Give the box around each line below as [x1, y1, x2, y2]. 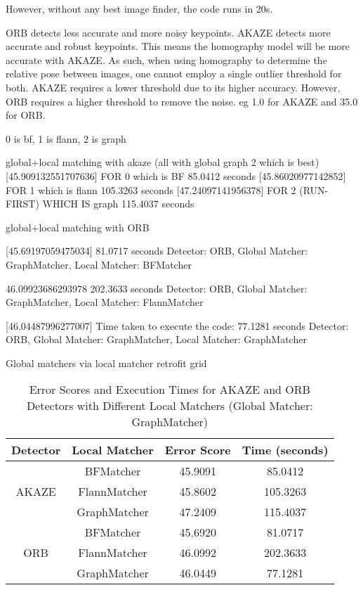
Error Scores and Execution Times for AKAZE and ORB [29, 381, 310, 398]
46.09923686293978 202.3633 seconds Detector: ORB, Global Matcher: [6, 281, 308, 295]
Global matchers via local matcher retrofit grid [6, 355, 207, 370]
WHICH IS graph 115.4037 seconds [42, 196, 194, 211]
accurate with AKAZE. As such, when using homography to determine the [6, 52, 327, 67]
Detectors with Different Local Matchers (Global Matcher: [26, 397, 313, 414]
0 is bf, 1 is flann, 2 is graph [6, 131, 126, 146]
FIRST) [6, 196, 39, 211]
